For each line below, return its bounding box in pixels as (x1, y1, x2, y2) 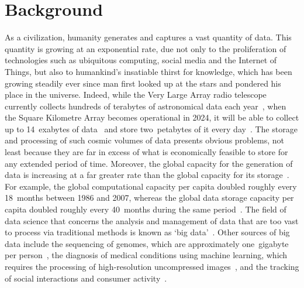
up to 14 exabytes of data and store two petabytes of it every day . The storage (5, 122, 298, 135)
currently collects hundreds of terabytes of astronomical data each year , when (5, 100, 286, 112)
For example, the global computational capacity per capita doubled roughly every (5, 180, 297, 192)
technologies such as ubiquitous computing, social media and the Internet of (5, 54, 277, 66)
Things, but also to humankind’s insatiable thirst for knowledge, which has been (5, 65, 292, 77)
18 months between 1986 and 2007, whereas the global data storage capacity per (5, 191, 294, 204)
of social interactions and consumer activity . (5, 272, 167, 284)
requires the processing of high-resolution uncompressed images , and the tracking (5, 260, 299, 272)
